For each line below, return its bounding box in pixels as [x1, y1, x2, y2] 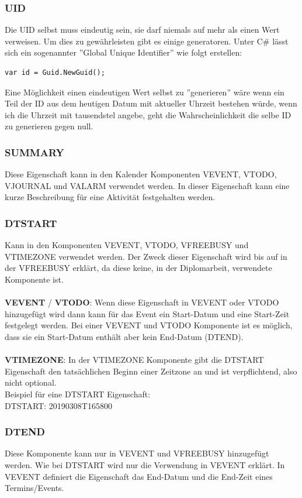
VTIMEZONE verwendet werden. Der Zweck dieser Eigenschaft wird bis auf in [5, 250, 287, 262]
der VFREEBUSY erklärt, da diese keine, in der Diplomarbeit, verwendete [5, 262, 272, 274]
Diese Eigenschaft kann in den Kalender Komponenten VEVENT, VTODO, [5, 168, 277, 180]
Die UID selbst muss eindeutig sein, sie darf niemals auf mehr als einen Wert [5, 23, 280, 36]
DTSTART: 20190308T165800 [5, 399, 112, 411]
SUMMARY [5, 145, 64, 159]
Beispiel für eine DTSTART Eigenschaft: [5, 387, 151, 400]
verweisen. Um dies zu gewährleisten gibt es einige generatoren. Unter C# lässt [5, 35, 289, 47]
